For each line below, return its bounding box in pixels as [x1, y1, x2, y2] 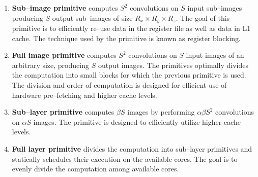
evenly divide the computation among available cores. [12, 163, 179, 174]
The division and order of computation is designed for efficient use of [12, 80, 227, 90]
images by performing [127, 107, 195, 117]
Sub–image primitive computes [12, 3, 118, 13]
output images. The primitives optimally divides [98, 59, 248, 70]
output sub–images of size [52, 12, 133, 23]
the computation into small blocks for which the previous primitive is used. [12, 69, 246, 80]
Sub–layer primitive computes [12, 107, 114, 117]
